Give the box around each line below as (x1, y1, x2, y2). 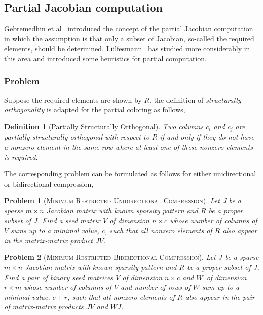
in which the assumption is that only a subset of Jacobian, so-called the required (4, 33, 254, 43)
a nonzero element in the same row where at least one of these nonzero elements (4, 142, 253, 152)
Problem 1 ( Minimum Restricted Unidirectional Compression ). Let (4, 195, 220, 206)
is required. (4, 151, 38, 162)
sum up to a (202, 282, 240, 292)
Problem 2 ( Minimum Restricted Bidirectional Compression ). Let (4, 252, 216, 262)
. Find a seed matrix (37, 215, 101, 226)
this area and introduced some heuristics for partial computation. (4, 53, 207, 63)
